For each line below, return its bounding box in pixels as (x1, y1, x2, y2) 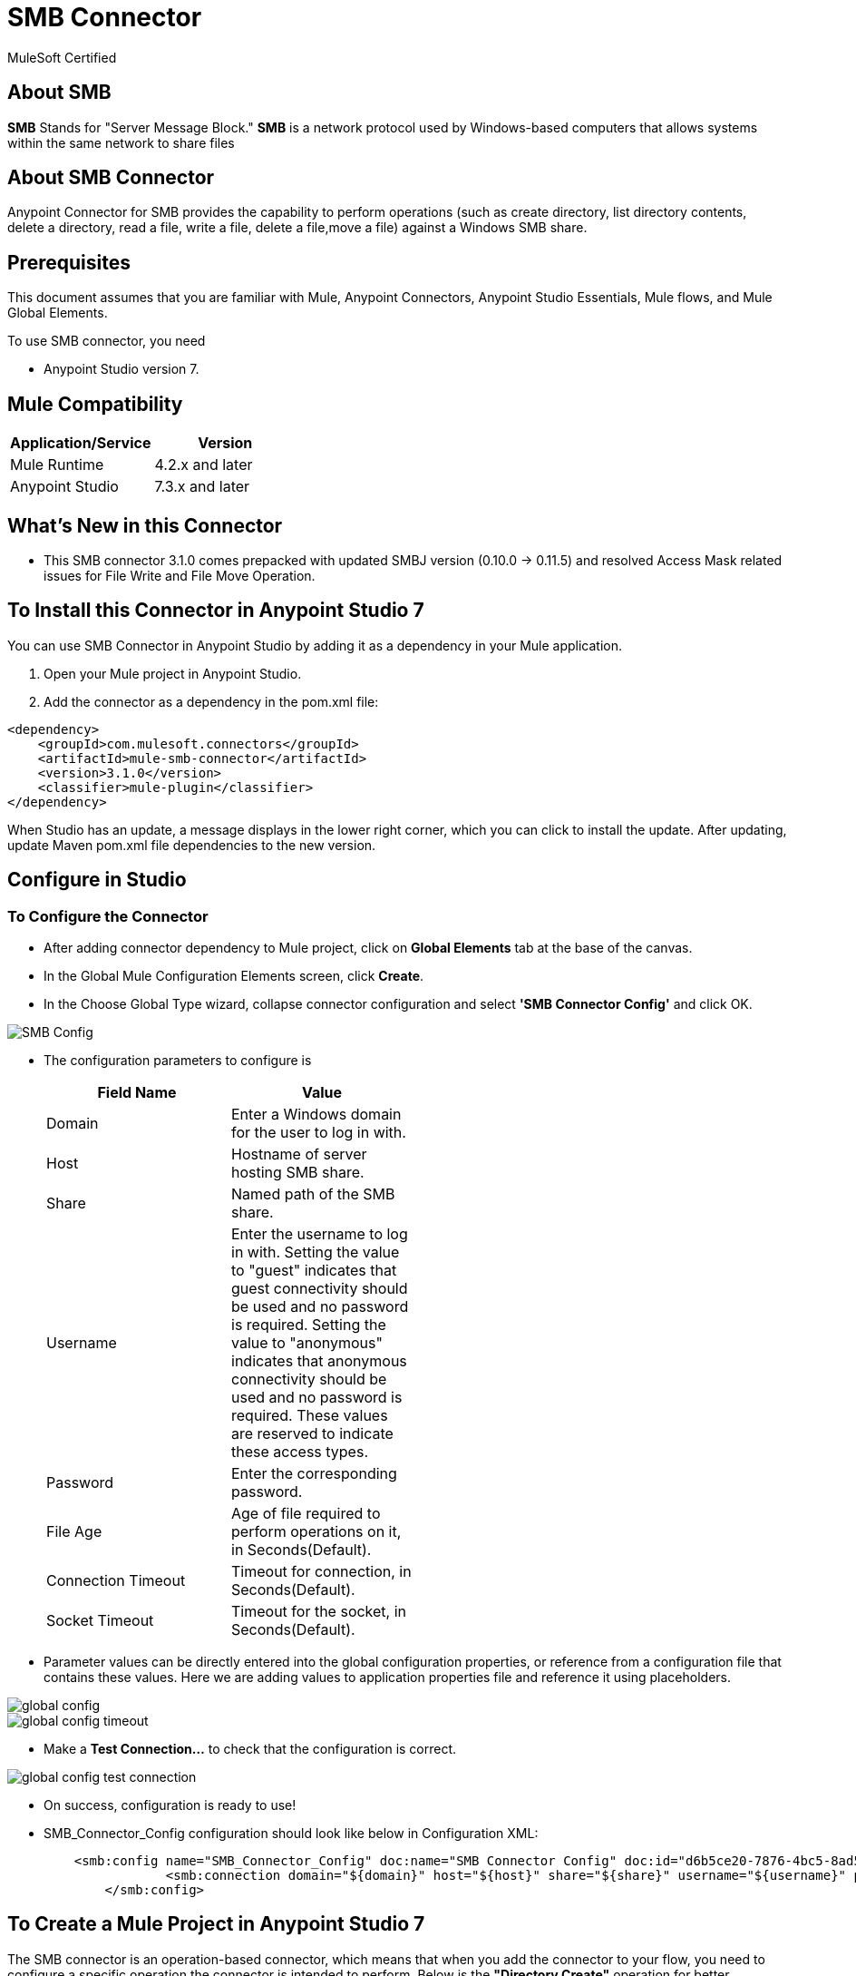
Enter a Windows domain (231, 1105, 402, 1124)
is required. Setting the (231, 1316, 386, 1335)
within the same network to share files (7, 134, 235, 151)
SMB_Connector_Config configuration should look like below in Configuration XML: (44, 1825, 539, 1842)
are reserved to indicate (231, 1424, 394, 1443)
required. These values (231, 1406, 388, 1425)
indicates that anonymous (231, 1352, 407, 1371)
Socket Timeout (46, 1611, 154, 1630)
